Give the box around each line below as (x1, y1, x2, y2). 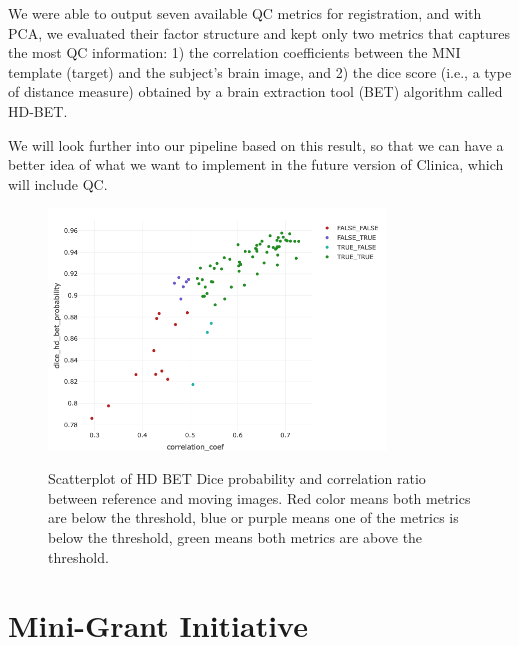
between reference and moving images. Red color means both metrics (48, 487, 471, 508)
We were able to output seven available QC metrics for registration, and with (8, 3, 482, 23)
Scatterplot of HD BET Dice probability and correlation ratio (48, 468, 426, 489)
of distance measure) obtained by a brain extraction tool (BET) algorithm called (8, 81, 503, 102)
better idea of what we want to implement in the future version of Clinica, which (8, 154, 504, 175)
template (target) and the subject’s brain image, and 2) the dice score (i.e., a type (8, 61, 512, 82)
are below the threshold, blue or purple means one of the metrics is (48, 507, 459, 528)
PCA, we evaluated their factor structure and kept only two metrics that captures (8, 22, 510, 43)
